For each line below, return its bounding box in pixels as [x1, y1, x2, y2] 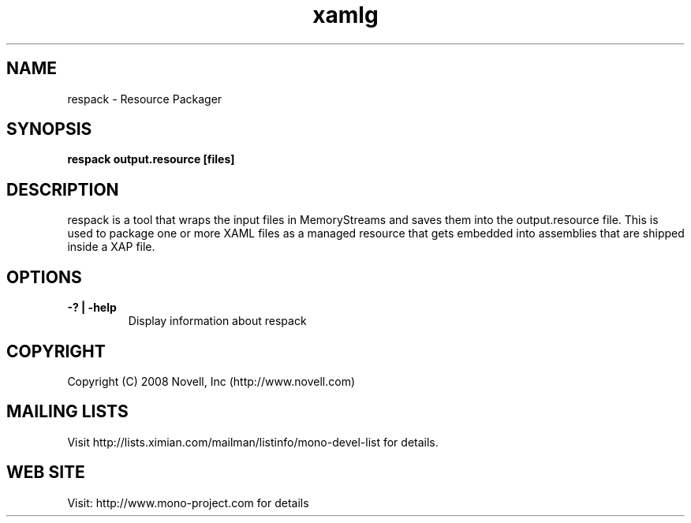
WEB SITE [6, 462, 85, 483]
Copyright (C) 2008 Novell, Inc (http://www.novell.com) [67, 374, 356, 388]
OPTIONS [6, 267, 82, 287]
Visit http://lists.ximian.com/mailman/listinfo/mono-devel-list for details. [67, 435, 439, 449]
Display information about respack [128, 314, 307, 328]
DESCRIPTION [6, 179, 119, 200]
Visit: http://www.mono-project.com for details [67, 495, 309, 510]
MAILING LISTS [6, 402, 129, 422]
